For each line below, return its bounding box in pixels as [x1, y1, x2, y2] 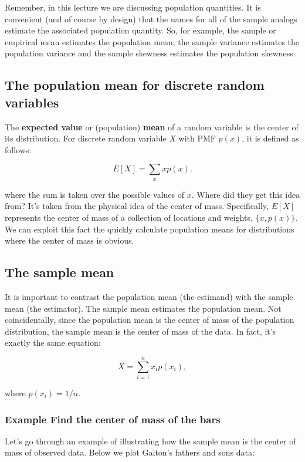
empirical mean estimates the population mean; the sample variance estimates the [5, 35, 300, 48]
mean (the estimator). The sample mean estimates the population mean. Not [5, 302, 282, 314]
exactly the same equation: [5, 336, 101, 349]
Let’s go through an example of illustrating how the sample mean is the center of [5, 434, 296, 447]
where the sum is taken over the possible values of [5, 188, 185, 200]
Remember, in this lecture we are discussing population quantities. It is [5, 1, 261, 13]
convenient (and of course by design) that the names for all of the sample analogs [5, 12, 297, 25]
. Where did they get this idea [191, 188, 300, 200]
